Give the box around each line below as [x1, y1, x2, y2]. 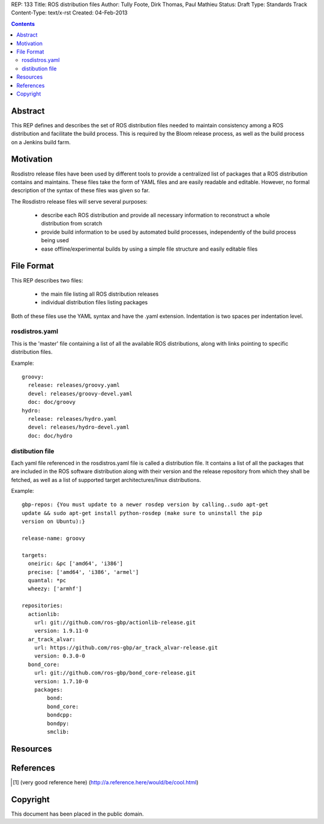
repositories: [22, 602, 63, 609]
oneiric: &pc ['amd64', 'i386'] [28, 560, 123, 567]
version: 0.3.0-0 [34, 653, 85, 659]
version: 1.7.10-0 [34, 678, 89, 685]
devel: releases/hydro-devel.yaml [28, 424, 130, 431]
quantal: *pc [28, 577, 67, 584]
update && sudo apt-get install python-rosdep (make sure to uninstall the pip [22, 510, 262, 516]
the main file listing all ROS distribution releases [41, 290, 159, 298]
